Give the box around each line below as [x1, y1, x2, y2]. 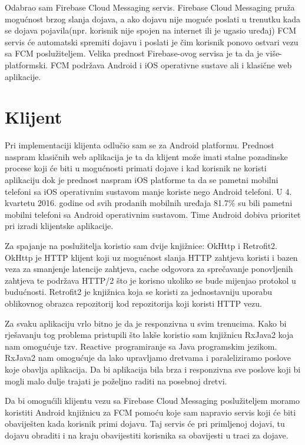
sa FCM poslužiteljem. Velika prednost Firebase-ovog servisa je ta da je [5, 47, 263, 59]
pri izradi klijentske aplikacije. [5, 220, 114, 232]
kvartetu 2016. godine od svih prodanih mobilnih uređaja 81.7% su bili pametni [5, 197, 293, 209]
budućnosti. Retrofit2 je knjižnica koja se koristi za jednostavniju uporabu [5, 285, 273, 298]
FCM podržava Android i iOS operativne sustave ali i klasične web [50, 58, 292, 71]
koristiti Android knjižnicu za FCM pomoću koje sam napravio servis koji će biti [5, 406, 296, 418]
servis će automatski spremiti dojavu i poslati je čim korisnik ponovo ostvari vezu [5, 35, 299, 48]
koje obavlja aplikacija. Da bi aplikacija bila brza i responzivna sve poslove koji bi [5, 363, 301, 375]
